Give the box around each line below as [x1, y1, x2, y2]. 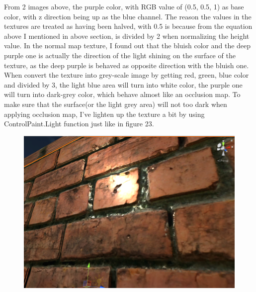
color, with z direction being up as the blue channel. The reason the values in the [4, 11, 252, 21]
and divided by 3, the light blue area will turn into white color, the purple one [4, 79, 243, 90]
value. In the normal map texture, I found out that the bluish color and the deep [4, 40, 251, 51]
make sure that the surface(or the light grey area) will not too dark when [4, 98, 227, 109]
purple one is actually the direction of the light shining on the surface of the [4, 50, 236, 60]
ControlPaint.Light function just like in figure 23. [4, 118, 154, 129]
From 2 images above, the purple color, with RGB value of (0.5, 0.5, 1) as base [4, 1, 244, 11]
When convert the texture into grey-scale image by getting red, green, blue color [4, 70, 249, 80]
